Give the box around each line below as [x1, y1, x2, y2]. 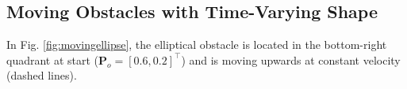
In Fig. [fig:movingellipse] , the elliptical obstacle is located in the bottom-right [6, 36, 387, 53]
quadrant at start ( [6, 51, 99, 68]
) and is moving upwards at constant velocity [181, 51, 401, 68]
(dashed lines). [6, 67, 77, 83]
